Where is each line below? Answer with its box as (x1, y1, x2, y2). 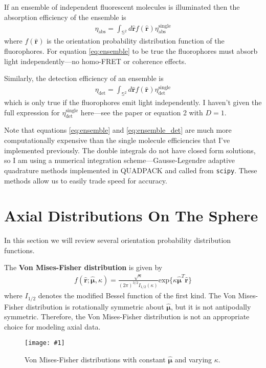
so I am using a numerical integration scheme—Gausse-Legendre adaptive (4, 155, 235, 166)
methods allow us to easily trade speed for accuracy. (4, 175, 167, 186)
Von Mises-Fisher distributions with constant (25, 354, 166, 365)
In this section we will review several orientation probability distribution (4, 235, 231, 246)
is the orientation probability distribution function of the (47, 35, 225, 46)
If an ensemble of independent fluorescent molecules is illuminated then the (4, 2, 240, 12)
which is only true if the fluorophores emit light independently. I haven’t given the (4, 97, 262, 108)
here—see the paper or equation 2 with (80, 107, 203, 117)
